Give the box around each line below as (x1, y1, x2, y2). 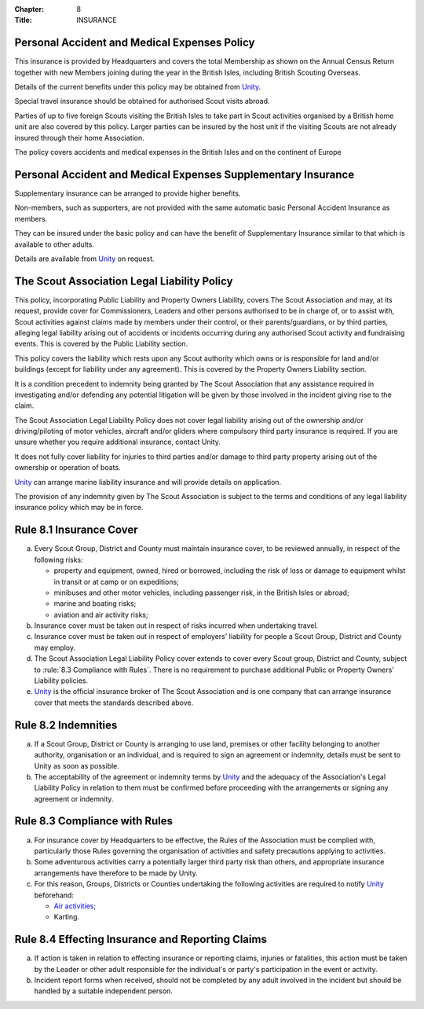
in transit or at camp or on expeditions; (53, 577, 180, 586)
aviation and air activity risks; (53, 610, 148, 619)
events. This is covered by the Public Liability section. (14, 339, 188, 349)
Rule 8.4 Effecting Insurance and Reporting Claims (14, 933, 267, 946)
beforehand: (34, 890, 75, 900)
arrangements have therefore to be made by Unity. (34, 868, 198, 878)
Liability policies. (34, 676, 89, 685)
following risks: (34, 555, 84, 564)
